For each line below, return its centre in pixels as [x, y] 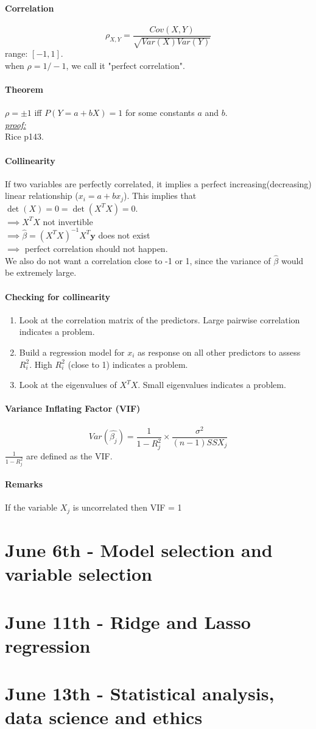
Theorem [24, 89]
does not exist [124, 235]
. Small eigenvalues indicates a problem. [212, 385]
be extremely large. [41, 272]
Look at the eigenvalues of [68, 385]
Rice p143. [24, 136]
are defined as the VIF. [69, 455]
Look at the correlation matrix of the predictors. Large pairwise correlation [160, 319]
